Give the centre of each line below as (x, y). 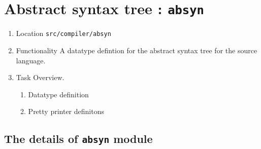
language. (31, 60)
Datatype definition (58, 94)
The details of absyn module (78, 139)
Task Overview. (40, 77)
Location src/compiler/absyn (63, 33)
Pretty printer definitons (66, 111)
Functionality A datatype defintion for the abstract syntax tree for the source (137, 50)
